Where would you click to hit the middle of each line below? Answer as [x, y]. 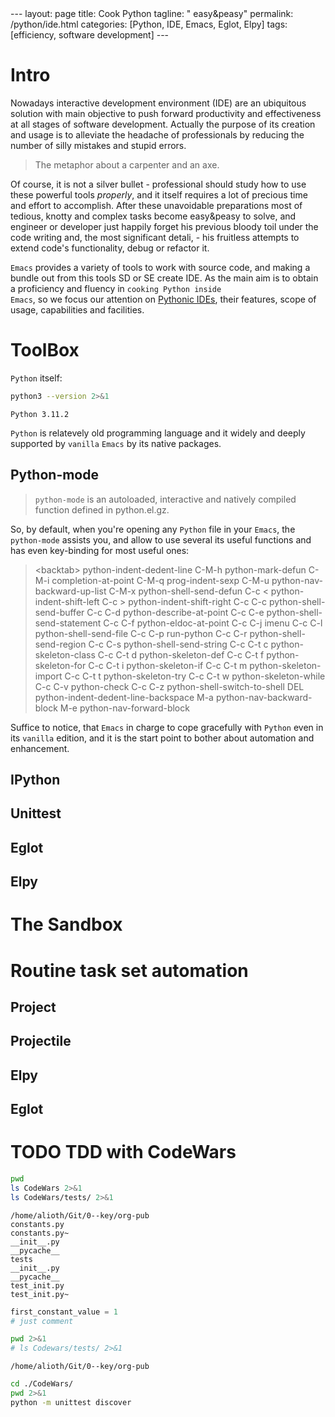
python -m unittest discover [71, 1402]
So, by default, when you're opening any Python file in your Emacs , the [153, 529]
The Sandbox [66, 924]
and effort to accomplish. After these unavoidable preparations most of [156, 205]
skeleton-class [65, 654]
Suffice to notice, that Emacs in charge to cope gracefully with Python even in [167, 727]
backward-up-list [70, 591]
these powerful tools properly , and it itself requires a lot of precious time [159, 194]
